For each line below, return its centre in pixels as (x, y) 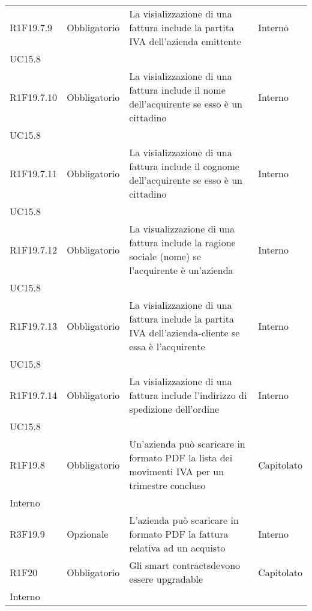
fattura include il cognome (184, 166)
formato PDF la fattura (179, 534)
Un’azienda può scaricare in (187, 444)
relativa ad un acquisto (177, 548)
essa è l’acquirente (167, 346)
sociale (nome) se (165, 256)
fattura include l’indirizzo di (188, 395)
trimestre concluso (167, 485)
